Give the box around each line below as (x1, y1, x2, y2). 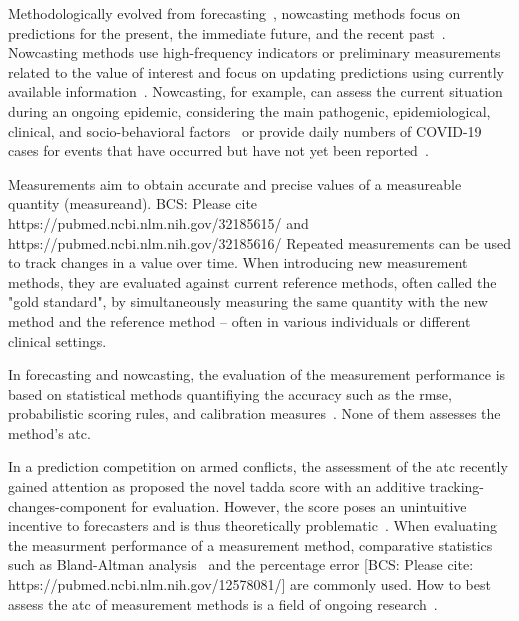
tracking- (429, 476, 484, 497)
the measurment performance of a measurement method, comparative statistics (8, 534, 493, 555)
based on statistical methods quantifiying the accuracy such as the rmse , (8, 383, 452, 404)
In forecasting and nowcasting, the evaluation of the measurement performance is (8, 364, 506, 385)
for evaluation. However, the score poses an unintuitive (131, 495, 467, 516)
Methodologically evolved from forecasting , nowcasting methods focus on (8, 3, 461, 23)
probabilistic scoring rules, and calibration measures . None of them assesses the (8, 403, 501, 424)
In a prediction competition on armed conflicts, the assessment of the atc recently (8, 456, 508, 477)
